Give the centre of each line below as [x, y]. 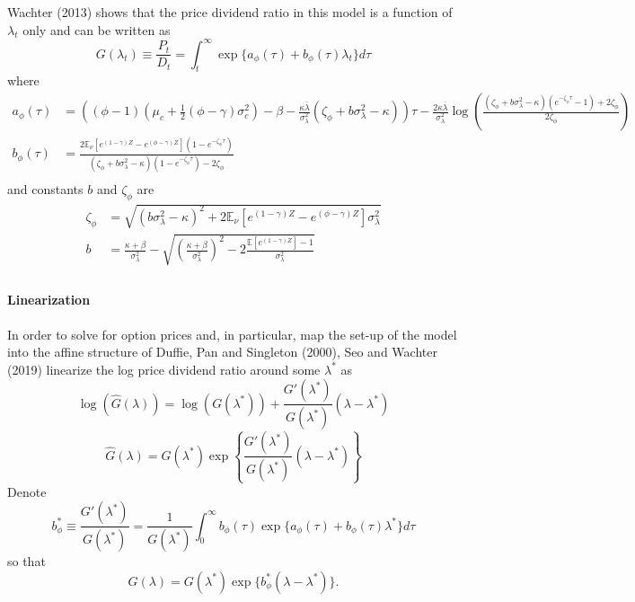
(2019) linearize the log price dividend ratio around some [164, 369]
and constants [45, 188]
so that [26, 561]
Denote [27, 491]
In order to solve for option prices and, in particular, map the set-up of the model [232, 334]
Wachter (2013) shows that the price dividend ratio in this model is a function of [230, 12]
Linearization [49, 300]
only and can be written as [97, 29]
